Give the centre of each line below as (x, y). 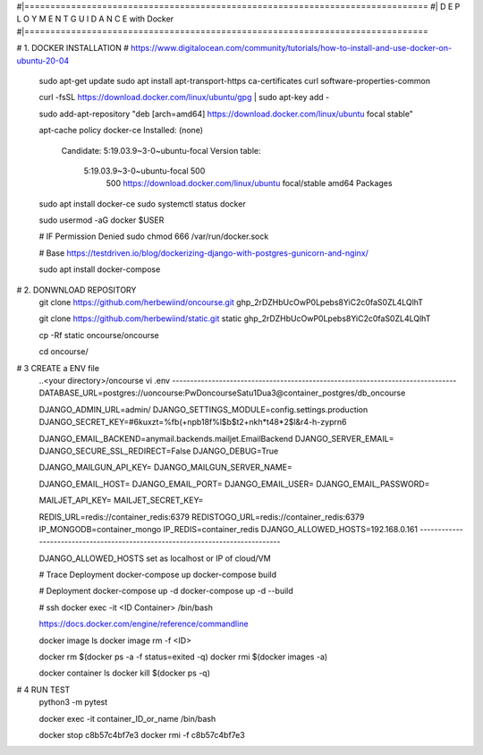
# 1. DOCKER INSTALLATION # (73, 48)
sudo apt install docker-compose (100, 269)
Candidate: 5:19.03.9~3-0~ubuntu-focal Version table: (161, 150)
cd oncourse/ (64, 352)
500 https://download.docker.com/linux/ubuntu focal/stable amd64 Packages (249, 183)
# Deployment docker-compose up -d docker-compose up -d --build (166, 591)
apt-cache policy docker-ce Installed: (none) (121, 131)
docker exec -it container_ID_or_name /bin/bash (127, 718)
